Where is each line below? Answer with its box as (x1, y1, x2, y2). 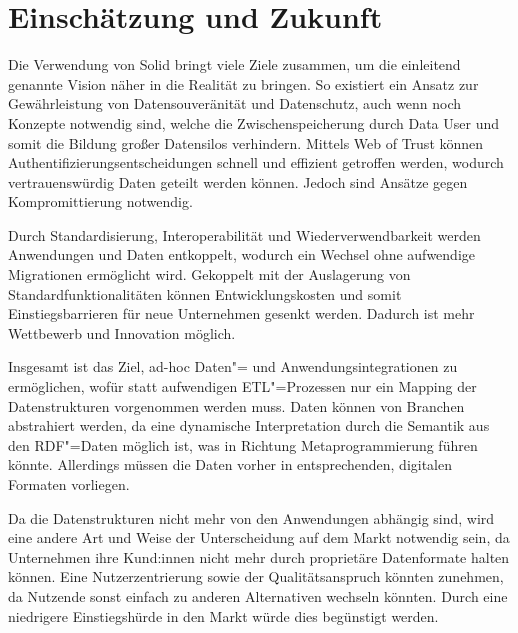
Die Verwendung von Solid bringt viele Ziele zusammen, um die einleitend (8, 54, 461, 75)
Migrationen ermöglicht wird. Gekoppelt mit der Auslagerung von (8, 264, 411, 285)
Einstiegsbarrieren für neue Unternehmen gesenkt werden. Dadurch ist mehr (8, 303, 475, 324)
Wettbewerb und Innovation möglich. (8, 322, 236, 343)
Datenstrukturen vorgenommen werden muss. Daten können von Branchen (8, 395, 465, 416)
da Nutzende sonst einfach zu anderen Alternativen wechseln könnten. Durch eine (8, 585, 508, 606)
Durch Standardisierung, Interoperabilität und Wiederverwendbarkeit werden (8, 224, 481, 245)
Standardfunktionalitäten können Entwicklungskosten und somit (8, 283, 402, 304)
